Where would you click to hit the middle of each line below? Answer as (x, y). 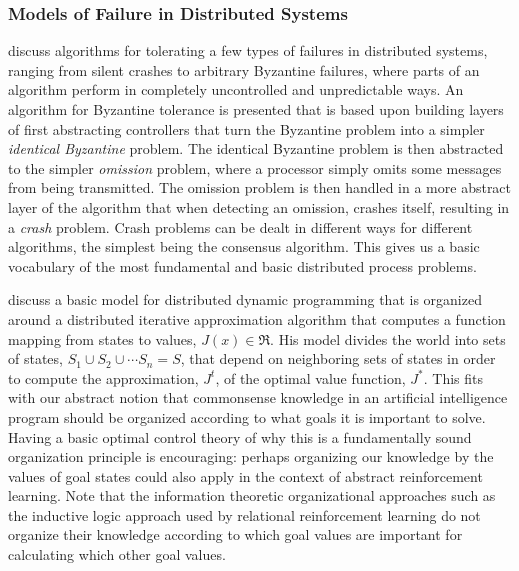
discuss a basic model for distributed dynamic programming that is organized (245, 299)
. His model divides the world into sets (388, 338)
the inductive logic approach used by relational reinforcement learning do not (244, 514)
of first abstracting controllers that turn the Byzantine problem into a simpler (246, 128)
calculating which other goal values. (117, 554)
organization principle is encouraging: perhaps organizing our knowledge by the (251, 456)
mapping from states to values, (102, 338)
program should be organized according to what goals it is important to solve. (247, 416)
